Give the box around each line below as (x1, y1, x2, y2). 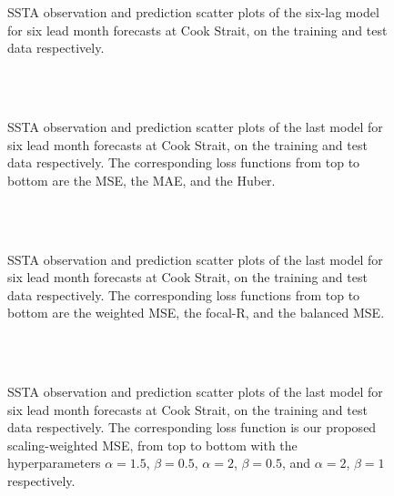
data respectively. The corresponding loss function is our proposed (7, 418, 377, 437)
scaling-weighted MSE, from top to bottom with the (7, 435, 298, 454)
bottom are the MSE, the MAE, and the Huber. (7, 170, 276, 189)
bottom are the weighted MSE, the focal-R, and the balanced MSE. (7, 303, 385, 322)
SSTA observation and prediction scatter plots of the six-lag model (7, 3, 379, 21)
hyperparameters (7, 453, 101, 472)
